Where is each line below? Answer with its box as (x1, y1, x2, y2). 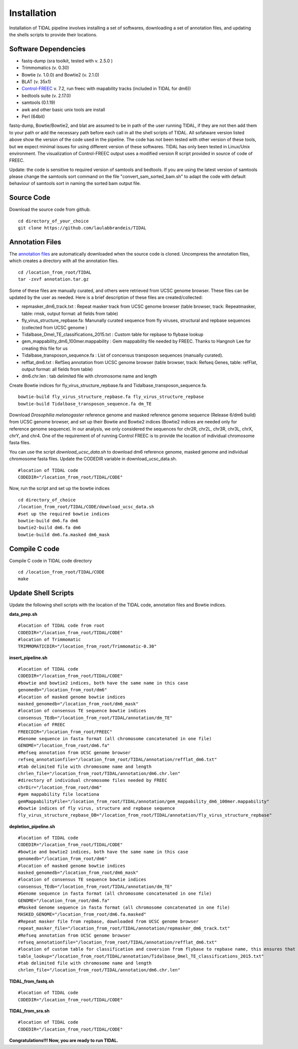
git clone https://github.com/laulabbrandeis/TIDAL (18, 225, 147, 231)
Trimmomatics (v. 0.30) (21, 65, 70, 71)
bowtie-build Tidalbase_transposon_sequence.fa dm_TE (18, 401, 151, 406)
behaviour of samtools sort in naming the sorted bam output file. (9, 181, 141, 187)
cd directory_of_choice (18, 497, 76, 502)
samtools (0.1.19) (21, 99, 56, 105)
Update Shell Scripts (9, 589, 74, 597)
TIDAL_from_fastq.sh (9, 978, 54, 984)
